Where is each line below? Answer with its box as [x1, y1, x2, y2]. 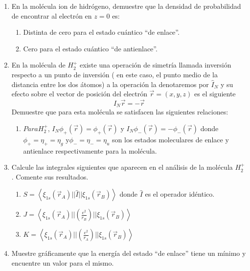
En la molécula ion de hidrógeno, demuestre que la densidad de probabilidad [11, 1, 241, 11]
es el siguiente [194, 89, 236, 99]
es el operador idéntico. [145, 189, 215, 199]
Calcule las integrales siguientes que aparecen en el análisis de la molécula [11, 162, 233, 172]
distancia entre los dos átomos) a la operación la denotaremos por [11, 79, 209, 89]
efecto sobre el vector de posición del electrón [11, 89, 147, 99]
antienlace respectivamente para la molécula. [23, 145, 157, 156]
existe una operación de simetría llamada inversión [80, 60, 231, 70]
